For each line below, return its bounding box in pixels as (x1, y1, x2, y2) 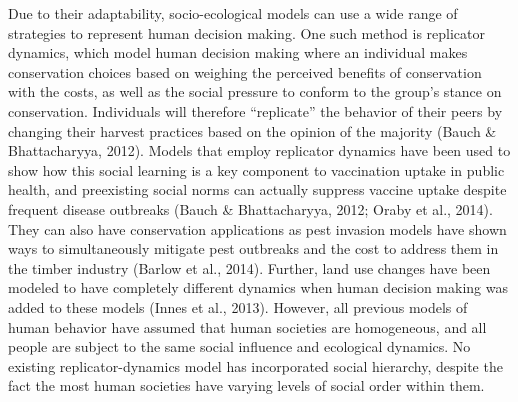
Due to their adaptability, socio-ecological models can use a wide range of (8, 3, 458, 23)
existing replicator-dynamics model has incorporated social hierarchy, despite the (8, 355, 503, 376)
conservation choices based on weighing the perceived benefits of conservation (8, 61, 482, 82)
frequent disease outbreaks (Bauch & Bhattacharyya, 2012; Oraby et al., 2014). (8, 198, 493, 219)
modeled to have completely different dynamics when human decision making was (8, 277, 508, 298)
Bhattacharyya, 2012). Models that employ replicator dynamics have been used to (8, 140, 511, 161)
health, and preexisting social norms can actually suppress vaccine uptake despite (8, 179, 507, 200)
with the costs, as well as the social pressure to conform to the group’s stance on (8, 81, 502, 102)
